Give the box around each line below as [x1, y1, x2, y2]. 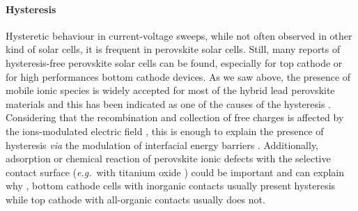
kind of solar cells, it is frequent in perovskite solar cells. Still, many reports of [6, 42, 341, 56]
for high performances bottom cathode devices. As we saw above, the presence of [6, 69, 351, 84]
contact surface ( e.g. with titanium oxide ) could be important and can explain [6, 164, 345, 179]
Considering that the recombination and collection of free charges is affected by [6, 110, 344, 125]
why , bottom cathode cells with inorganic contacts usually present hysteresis [6, 178, 336, 193]
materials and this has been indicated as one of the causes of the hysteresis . [6, 96, 332, 111]
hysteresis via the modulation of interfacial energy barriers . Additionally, [6, 137, 319, 152]
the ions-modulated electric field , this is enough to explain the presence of [6, 123, 324, 138]
